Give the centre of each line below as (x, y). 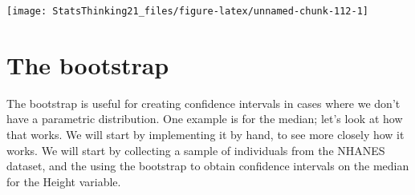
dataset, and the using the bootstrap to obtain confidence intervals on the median (208, 166)
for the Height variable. (64, 181)
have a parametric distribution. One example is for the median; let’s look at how (205, 119)
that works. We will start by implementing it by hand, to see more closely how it (205, 134)
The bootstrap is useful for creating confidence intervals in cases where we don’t (203, 103)
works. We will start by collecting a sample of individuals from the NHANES (196, 150)
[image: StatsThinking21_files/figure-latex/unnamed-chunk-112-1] (188, 11)
